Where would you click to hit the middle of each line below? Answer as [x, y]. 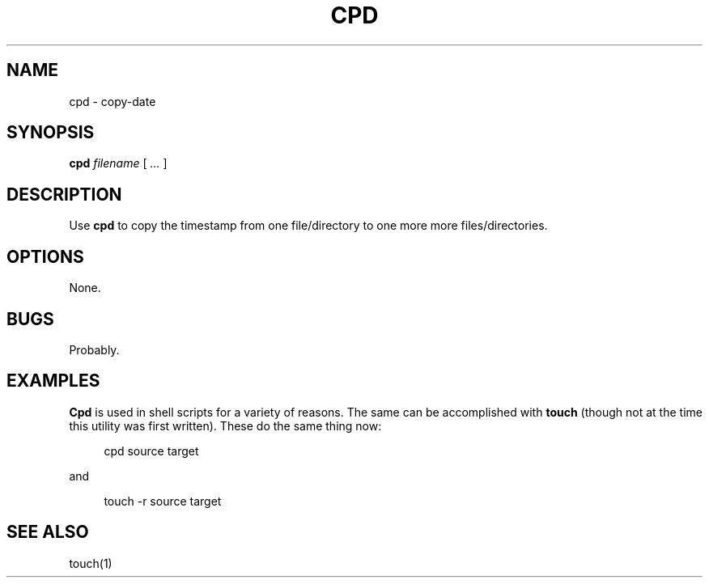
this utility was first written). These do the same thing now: [225, 425]
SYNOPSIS [51, 133]
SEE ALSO [48, 532]
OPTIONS [45, 256]
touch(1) [91, 563]
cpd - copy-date [113, 101]
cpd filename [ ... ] [118, 163]
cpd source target [151, 451]
